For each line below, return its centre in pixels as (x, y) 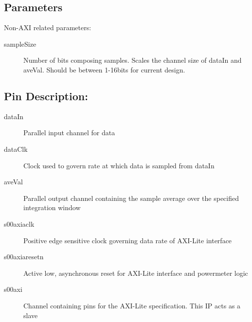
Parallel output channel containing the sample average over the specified (131, 198)
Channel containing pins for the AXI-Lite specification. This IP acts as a (132, 305)
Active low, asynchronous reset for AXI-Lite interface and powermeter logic (136, 273)
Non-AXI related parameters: (48, 27)
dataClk (16, 149)
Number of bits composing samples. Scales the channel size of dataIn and (133, 60)
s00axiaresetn (24, 257)
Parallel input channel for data (69, 133)
